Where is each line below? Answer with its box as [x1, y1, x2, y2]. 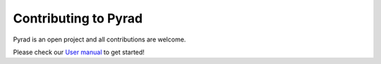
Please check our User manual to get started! [13, 48, 145, 56]
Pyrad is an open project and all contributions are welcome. [13, 35, 186, 44]
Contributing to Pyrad [13, 11, 143, 26]
